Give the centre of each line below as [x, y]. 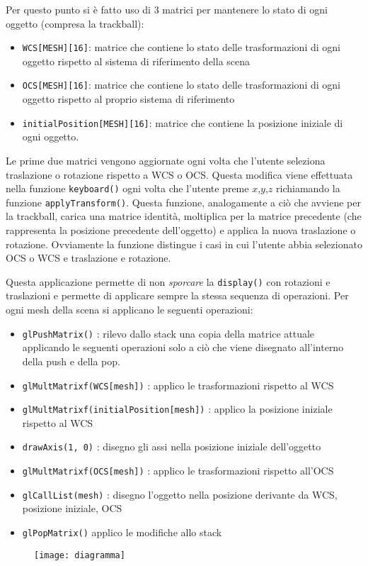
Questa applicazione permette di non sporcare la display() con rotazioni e [168, 281]
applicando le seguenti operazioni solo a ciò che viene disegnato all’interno [183, 347]
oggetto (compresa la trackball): [75, 23]
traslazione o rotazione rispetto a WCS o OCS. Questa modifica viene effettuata [179, 174]
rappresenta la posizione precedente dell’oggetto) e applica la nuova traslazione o [181, 230]
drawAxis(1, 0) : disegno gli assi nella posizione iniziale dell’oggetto [172, 446]
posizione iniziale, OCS [72, 508]
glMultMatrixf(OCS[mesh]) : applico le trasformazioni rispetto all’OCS [178, 471]
